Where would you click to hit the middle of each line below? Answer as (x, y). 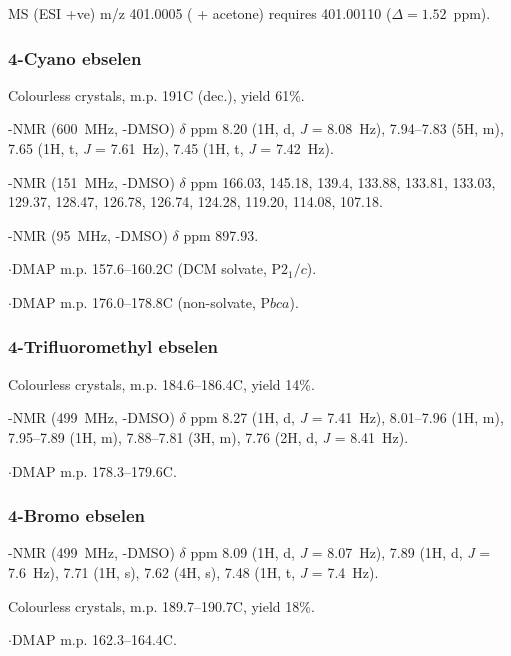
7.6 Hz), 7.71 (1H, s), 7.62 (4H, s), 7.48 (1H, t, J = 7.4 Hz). (193, 571)
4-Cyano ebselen (75, 57)
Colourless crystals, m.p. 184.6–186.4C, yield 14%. (161, 383)
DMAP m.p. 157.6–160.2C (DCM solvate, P (146, 268)
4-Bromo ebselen (76, 515)
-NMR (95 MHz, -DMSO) (88, 234)
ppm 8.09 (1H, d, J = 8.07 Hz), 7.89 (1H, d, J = (340, 552)
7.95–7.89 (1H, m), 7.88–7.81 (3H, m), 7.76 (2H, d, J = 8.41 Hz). (208, 436)
